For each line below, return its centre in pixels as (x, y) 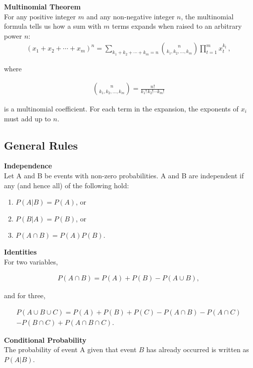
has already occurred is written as (198, 349)
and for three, (25, 295)
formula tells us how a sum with (53, 26)
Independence (28, 166)
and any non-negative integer (130, 16)
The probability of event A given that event (70, 349)
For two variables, (31, 261)
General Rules (41, 145)
